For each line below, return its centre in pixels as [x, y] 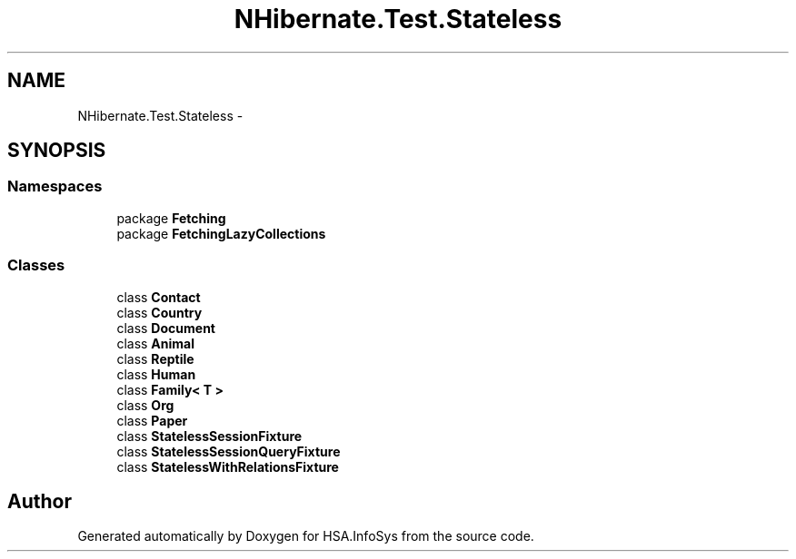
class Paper [152, 420]
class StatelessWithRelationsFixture [228, 466]
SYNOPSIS [57, 151]
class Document [166, 328]
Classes [36, 265]
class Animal [156, 343]
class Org [145, 405]
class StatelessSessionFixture [209, 436]
